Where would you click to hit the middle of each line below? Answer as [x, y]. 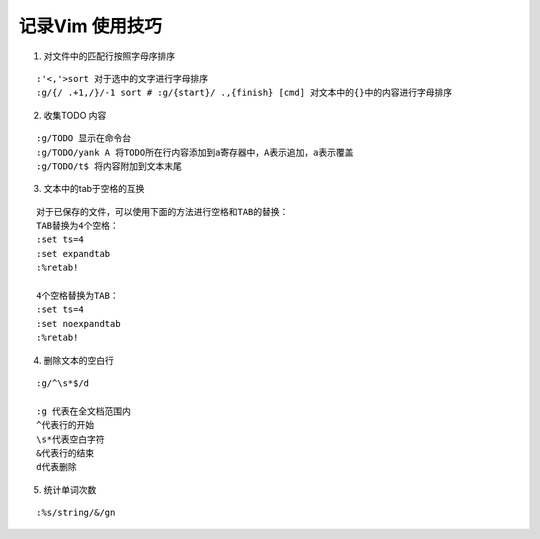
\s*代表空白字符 [70, 439]
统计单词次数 [70, 489]
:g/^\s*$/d [63, 383]
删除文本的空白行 [78, 360]
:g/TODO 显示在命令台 [84, 138]
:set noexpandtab [78, 323]
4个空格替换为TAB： [77, 296]
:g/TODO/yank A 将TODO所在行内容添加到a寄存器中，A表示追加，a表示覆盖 [195, 152]
